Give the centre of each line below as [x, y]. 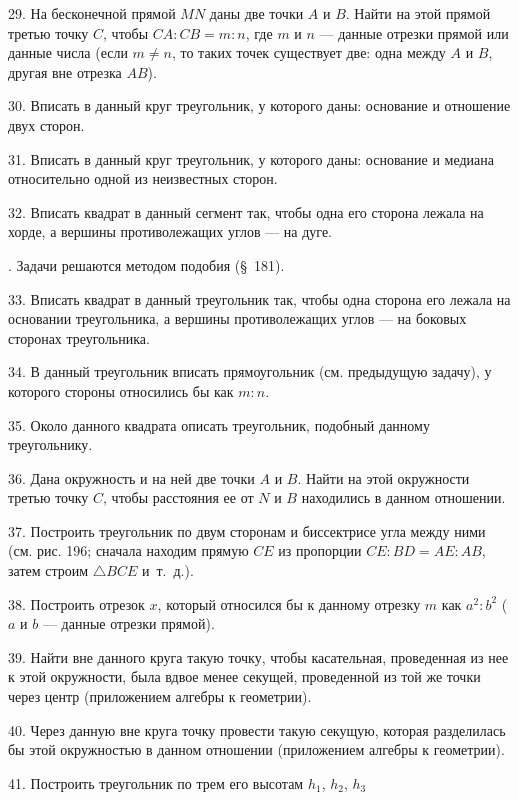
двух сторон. [46, 124]
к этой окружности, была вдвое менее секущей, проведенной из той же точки [244, 676]
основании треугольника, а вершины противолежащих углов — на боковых [237, 318]
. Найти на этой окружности [383, 477]
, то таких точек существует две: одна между [308, 52]
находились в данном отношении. [403, 497]
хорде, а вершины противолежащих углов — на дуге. [170, 231]
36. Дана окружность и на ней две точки [131, 477]
